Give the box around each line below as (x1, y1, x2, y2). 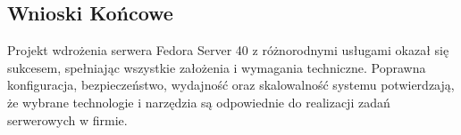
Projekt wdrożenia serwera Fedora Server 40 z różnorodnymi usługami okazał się (7, 41, 449, 60)
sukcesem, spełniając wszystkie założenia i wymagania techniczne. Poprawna (7, 58, 426, 76)
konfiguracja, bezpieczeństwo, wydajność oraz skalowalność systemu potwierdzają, (7, 75, 455, 94)
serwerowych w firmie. (7, 110, 128, 129)
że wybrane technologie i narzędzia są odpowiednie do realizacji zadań (7, 92, 390, 111)
